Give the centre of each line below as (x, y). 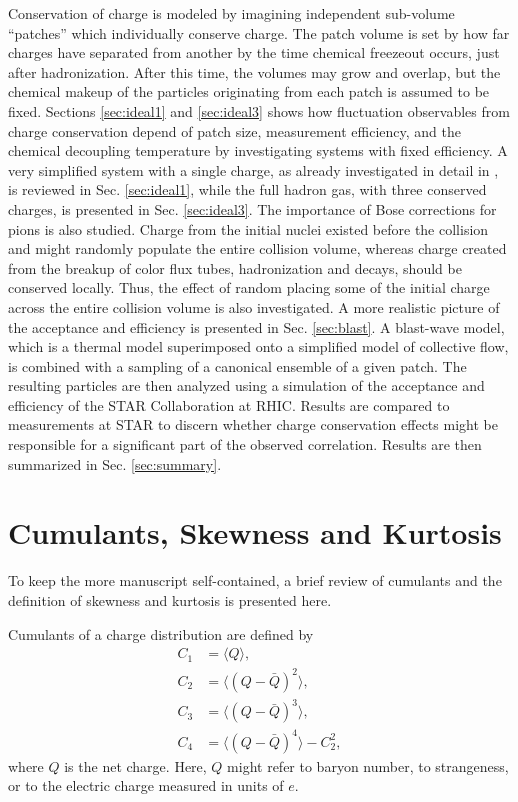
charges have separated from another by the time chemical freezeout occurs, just (254, 52)
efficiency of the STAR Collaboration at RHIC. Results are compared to (229, 404)
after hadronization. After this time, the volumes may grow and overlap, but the (254, 71)
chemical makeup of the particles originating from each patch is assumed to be (249, 91)
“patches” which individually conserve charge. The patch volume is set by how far (259, 32)
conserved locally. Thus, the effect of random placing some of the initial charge (249, 287)
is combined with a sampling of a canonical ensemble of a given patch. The (237, 365)
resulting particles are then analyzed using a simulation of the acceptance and (246, 385)
